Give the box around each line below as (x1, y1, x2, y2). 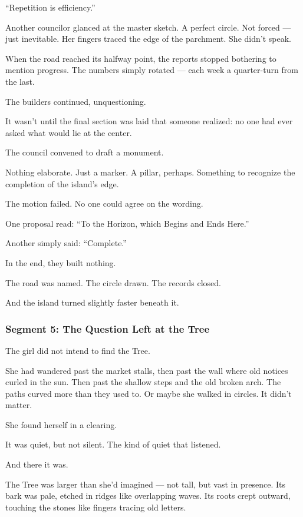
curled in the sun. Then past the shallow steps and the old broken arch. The (5, 376, 281, 388)
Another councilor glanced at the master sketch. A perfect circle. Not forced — (5, 21, 291, 33)
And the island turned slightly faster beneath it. (5, 296, 179, 309)
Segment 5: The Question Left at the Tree (5, 321, 210, 336)
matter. (5, 399, 32, 411)
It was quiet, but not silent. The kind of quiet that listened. (5, 438, 221, 450)
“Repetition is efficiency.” (5, 1, 95, 13)
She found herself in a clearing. (5, 418, 117, 430)
